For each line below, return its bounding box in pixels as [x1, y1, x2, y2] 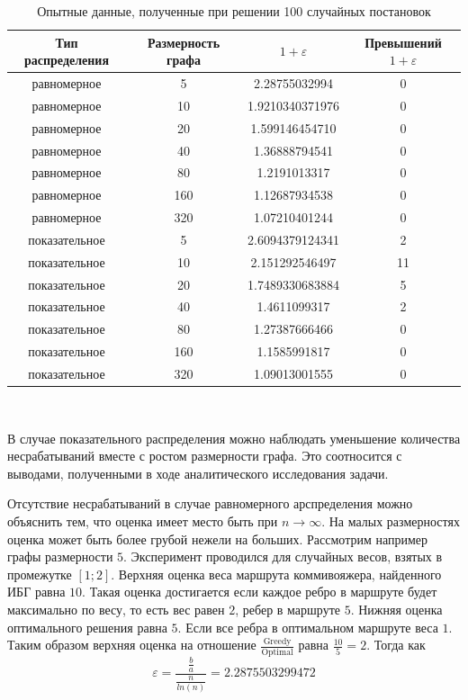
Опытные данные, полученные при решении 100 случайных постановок [37, 2, 431, 20]
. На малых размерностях [321, 512, 460, 531]
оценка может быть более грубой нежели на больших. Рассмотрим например [7, 529, 428, 548]
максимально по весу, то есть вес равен [7, 600, 225, 619]
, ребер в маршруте [235, 600, 340, 619]
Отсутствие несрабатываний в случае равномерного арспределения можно [7, 494, 413, 513]
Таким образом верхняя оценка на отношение [7, 635, 256, 654]
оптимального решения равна [7, 617, 167, 636]
